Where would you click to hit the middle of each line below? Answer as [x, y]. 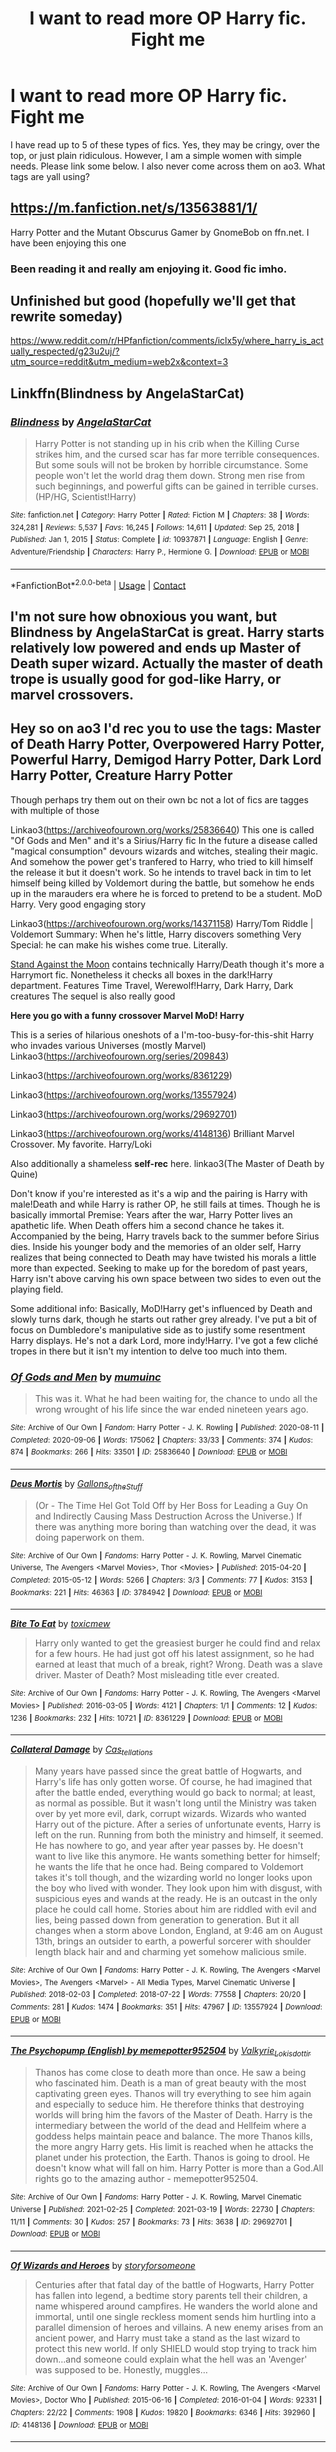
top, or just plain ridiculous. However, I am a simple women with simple [156, 155]
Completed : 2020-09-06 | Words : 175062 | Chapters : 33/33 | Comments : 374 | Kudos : [161, 1440]
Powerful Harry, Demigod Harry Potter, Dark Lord [166, 760]
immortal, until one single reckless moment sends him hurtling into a [175, 2316]
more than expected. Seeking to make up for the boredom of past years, [159, 1268]
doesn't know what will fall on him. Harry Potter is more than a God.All [179, 2168]
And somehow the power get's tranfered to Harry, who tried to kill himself [162, 861]
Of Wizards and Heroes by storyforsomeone [103, 2265]
